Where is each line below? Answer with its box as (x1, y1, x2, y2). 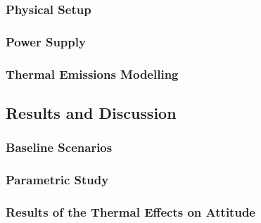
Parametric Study (6, 171, 109, 189)
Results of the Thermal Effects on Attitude (6, 203, 255, 220)
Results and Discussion (6, 101, 177, 123)
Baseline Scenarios (6, 139, 113, 156)
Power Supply (6, 32, 86, 50)
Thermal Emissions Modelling (6, 65, 179, 82)
